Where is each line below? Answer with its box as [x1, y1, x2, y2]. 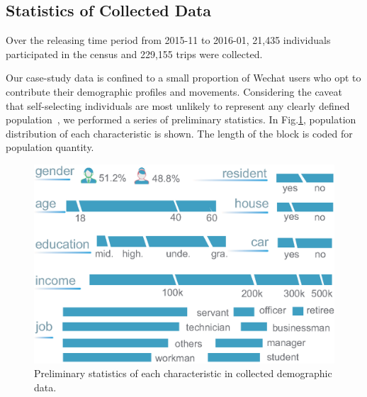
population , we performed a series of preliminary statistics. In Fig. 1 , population [6, 112, 356, 127]
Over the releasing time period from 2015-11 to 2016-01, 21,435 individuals [6, 33, 331, 47]
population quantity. [6, 140, 94, 155]
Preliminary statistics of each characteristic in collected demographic [34, 366, 332, 381]
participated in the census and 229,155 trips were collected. [6, 46, 263, 61]
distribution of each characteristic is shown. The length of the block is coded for [6, 125, 353, 140]
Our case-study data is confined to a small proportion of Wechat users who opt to [6, 70, 361, 85]
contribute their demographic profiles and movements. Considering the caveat [6, 84, 342, 99]
